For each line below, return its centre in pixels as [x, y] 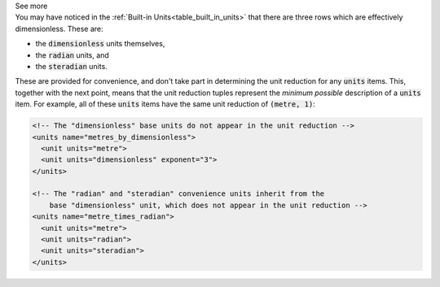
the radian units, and [72, 55]
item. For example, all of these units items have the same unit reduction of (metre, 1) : [165, 104]
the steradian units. [71, 66]
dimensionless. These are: [59, 28]
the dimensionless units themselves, [100, 44]
